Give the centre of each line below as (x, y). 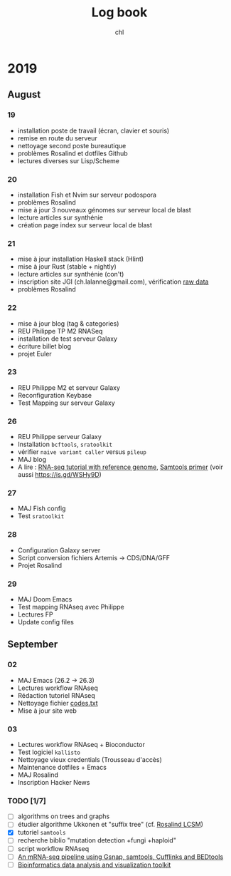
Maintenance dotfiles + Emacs (62, 767)
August (24, 94)
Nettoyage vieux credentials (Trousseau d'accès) (90, 759)
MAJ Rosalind (38, 775)
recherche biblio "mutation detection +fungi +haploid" (97, 840)
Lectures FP (35, 614)
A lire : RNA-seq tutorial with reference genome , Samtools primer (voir (120, 467)
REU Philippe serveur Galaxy (59, 437)
